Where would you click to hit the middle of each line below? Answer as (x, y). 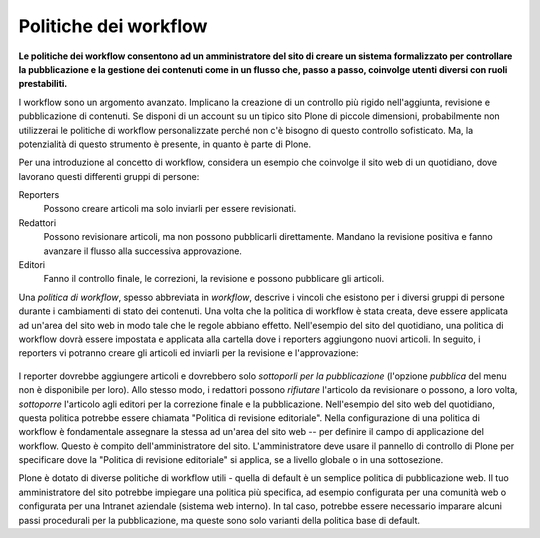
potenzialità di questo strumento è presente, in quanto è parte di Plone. (165, 144)
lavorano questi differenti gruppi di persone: (109, 176)
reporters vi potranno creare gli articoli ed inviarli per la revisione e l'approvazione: (188, 353)
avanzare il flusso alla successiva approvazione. (142, 251)
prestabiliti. (43, 84)
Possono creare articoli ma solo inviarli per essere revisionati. (170, 209)
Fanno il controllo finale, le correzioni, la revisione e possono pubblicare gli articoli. (214, 279)
